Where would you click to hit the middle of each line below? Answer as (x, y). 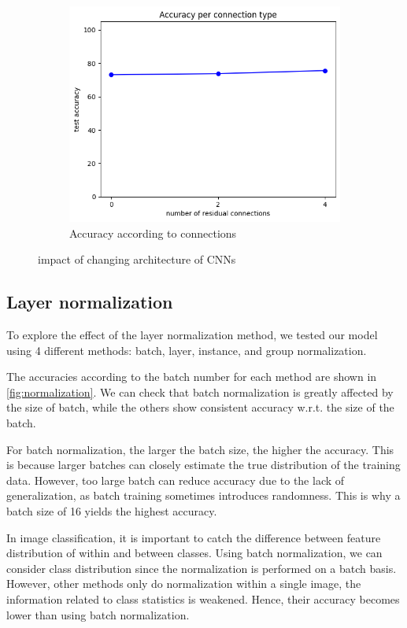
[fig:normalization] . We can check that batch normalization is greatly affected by (200, 392)
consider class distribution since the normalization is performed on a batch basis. (202, 568)
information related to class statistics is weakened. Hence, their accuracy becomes (203, 599)
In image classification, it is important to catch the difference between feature (194, 537)
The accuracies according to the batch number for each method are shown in (192, 377)
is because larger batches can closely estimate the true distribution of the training (203, 465)
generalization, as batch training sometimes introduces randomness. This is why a (203, 495)
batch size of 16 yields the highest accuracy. (112, 511)
